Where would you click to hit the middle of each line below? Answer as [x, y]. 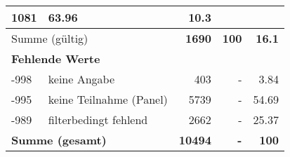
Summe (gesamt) [59, 140]
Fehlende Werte [56, 59]
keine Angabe [81, 79]
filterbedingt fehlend [98, 120]
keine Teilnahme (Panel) [108, 99]
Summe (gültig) [50, 38]
